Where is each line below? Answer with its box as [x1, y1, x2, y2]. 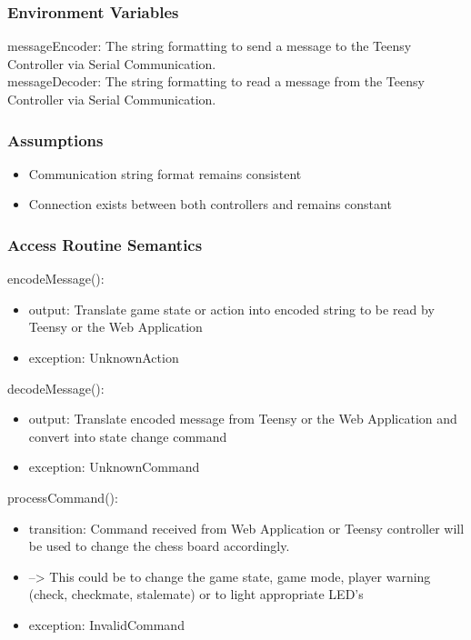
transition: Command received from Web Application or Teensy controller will [28, 518, 465, 537]
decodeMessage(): [7, 378, 105, 397]
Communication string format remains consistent [28, 164, 302, 183]
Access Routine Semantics [7, 233, 203, 255]
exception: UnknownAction [28, 348, 179, 366]
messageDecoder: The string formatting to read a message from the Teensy [7, 72, 425, 91]
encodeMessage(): [7, 269, 105, 288]
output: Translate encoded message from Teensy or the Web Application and [28, 409, 457, 428]
